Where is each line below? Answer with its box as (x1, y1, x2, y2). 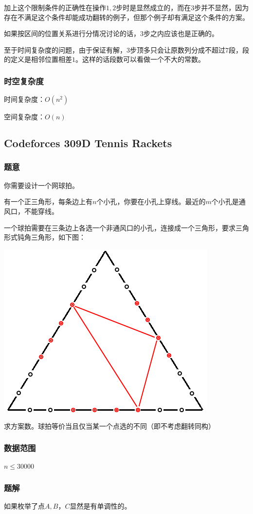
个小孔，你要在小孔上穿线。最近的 (96, 196, 206, 207)
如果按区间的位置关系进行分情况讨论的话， (4, 28, 140, 38)
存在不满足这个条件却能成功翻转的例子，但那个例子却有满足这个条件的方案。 (4, 12, 249, 22)
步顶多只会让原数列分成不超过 (130, 44, 225, 55)
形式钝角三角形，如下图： (4, 232, 86, 242)
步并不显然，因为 (194, 2, 249, 12)
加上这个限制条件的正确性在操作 (4, 2, 106, 12)
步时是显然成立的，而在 (116, 2, 191, 12)
